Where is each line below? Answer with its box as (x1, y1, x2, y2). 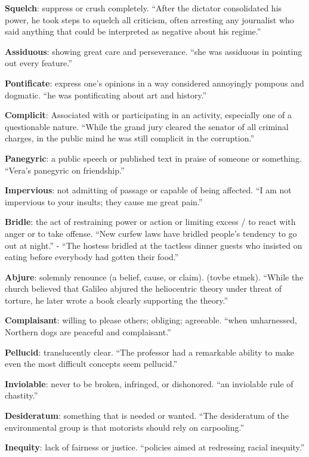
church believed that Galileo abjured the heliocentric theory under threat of (5, 282, 282, 295)
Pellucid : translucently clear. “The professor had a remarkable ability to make (5, 345, 295, 358)
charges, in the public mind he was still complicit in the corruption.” (5, 132, 255, 144)
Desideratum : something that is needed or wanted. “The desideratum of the (5, 409, 289, 422)
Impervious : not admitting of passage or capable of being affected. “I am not (5, 184, 292, 196)
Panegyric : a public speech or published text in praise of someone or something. (5, 152, 302, 164)
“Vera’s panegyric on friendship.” (5, 163, 125, 176)
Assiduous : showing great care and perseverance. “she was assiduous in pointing (5, 45, 302, 57)
